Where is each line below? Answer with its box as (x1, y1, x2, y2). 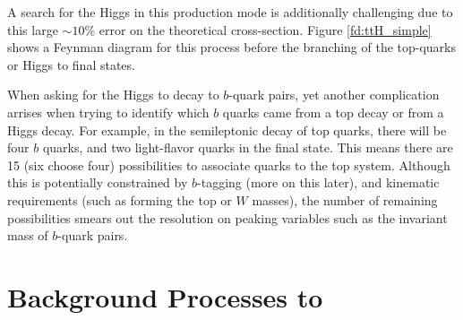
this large (7, 20, 58, 39)
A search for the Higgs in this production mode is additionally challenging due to (7, 3, 453, 21)
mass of (7, 226, 48, 245)
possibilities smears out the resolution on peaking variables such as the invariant (7, 208, 448, 227)
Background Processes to (7, 278, 323, 315)
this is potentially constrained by (7, 173, 188, 192)
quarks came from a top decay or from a (222, 102, 444, 121)
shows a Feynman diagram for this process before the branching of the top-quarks (7, 38, 457, 56)
